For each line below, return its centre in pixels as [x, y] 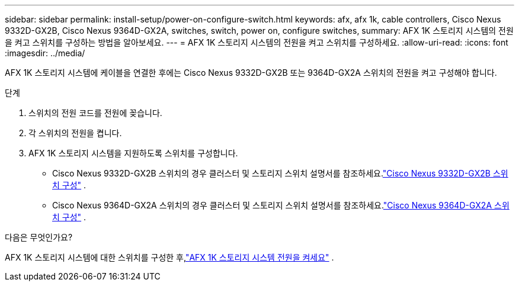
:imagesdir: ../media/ [45, 53]
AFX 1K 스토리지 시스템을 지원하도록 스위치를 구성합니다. [133, 153]
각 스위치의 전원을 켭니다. [75, 133]
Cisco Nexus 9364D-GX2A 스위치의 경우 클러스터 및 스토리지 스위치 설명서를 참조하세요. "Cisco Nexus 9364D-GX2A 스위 [281, 205]
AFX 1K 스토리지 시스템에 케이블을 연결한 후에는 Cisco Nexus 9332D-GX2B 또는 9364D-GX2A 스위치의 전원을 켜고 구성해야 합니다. [251, 73]
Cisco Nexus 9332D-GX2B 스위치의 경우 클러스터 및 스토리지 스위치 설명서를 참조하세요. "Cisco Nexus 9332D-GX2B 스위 [280, 173]
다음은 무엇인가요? [39, 237]
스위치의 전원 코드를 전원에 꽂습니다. [95, 113]
